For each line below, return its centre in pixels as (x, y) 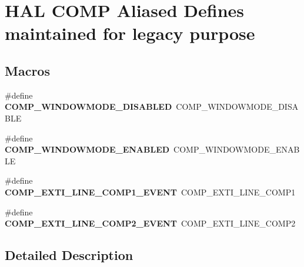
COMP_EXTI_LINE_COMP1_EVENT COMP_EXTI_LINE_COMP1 (150, 192)
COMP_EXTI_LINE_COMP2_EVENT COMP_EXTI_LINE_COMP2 (150, 223)
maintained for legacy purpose (130, 33)
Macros (27, 70)
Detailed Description (69, 255)
